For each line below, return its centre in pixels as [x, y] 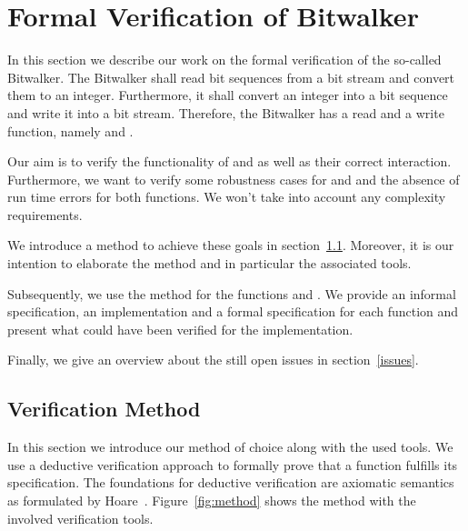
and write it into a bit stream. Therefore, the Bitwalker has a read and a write [226, 112]
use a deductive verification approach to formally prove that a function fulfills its [233, 464]
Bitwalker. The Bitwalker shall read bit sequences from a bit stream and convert [231, 77]
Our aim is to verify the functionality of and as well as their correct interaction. [229, 161]
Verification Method [104, 409]
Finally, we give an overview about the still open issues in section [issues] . [213, 360]
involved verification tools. [80, 518]
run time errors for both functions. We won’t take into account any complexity [227, 197]
